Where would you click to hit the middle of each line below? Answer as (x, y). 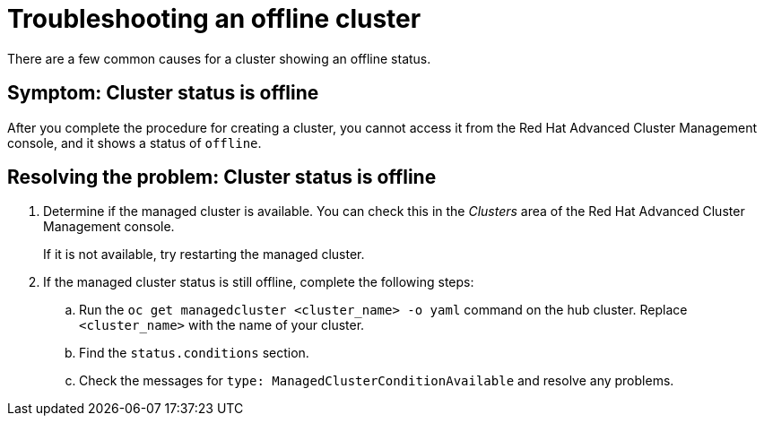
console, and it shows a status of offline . (135, 142)
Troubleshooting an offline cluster (214, 19)
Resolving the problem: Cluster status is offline (222, 177)
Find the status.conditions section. (194, 353)
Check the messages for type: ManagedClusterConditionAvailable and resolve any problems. (377, 381)
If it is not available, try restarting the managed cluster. (204, 255)
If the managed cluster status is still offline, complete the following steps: (259, 282)
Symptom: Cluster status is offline (163, 93)
